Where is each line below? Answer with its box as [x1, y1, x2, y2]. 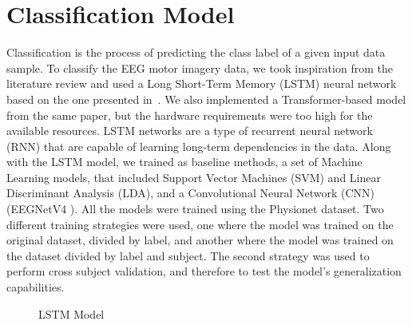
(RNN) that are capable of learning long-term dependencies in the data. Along [6, 137, 391, 154]
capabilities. [6, 279, 65, 295]
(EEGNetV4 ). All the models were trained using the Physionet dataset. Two [6, 200, 384, 217]
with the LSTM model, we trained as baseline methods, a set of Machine [6, 153, 362, 170]
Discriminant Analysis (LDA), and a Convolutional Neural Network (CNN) [6, 184, 375, 201]
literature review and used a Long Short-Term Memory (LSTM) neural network [6, 75, 397, 92]
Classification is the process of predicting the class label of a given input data [6, 44, 386, 61]
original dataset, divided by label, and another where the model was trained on [6, 232, 394, 248]
